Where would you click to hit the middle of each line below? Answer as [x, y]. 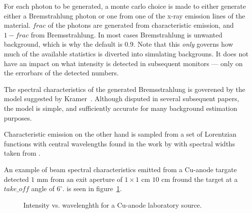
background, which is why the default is [63, 44]
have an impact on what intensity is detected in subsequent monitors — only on [123, 63]
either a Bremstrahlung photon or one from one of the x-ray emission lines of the [125, 15]
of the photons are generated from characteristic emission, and [141, 25]
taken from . [22, 153]
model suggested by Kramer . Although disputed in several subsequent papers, [122, 98]
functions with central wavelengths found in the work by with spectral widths [119, 143]
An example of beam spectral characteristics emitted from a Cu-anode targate [120, 169]
